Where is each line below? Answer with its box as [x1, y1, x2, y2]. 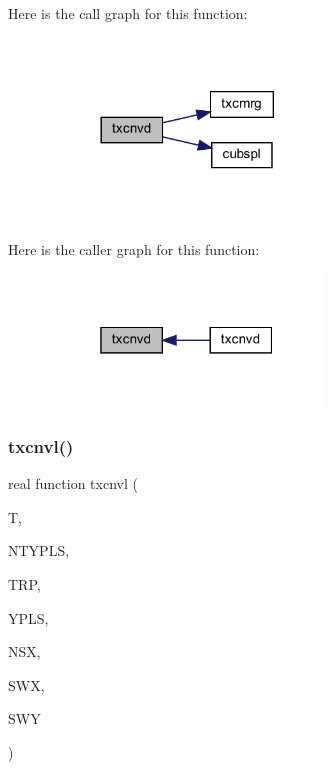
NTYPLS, [8, 540, 70, 561]
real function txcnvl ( [8, 473, 138, 494]
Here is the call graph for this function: [8, 3, 248, 23]
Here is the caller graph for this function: [8, 239, 260, 260]
